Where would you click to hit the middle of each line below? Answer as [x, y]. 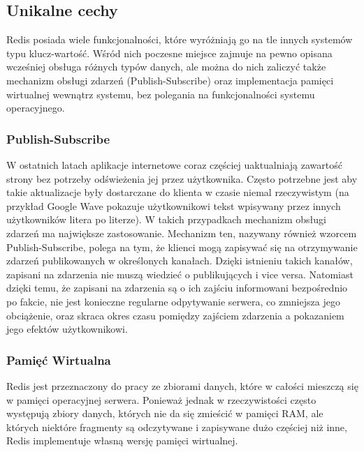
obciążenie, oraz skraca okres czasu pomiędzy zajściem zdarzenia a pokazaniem [175, 315]
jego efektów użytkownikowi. [67, 329]
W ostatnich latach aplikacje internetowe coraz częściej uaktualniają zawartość [174, 164]
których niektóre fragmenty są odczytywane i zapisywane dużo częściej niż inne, [177, 427]
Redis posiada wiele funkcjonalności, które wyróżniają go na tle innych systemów [180, 39]
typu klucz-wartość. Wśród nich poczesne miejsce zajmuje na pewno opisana [169, 53]
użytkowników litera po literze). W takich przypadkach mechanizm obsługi [166, 219]
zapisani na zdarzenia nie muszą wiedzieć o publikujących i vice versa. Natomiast [180, 274]
